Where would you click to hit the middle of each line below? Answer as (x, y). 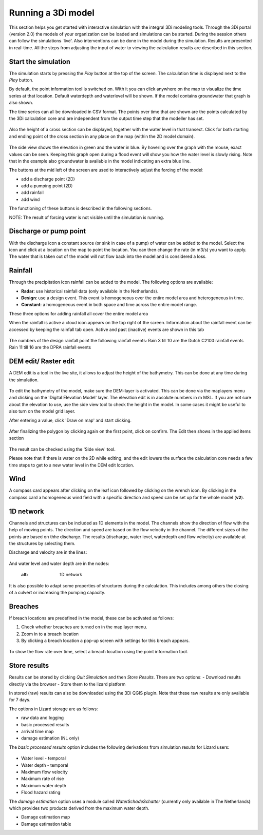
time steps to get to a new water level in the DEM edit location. (72, 465)
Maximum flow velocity (45, 772)
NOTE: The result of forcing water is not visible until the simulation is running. (86, 217)
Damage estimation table (46, 824)
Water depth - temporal (45, 765)
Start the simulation (40, 62)
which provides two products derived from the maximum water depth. (79, 808)
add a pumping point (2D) (47, 186)
